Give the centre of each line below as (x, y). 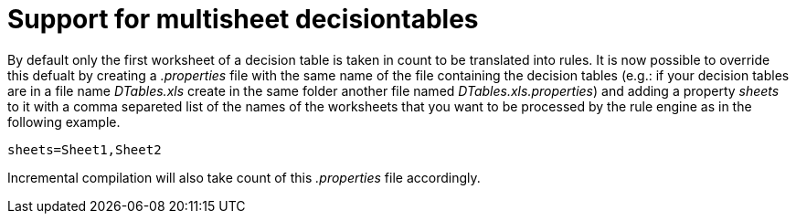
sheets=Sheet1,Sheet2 (85, 149)
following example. (64, 121)
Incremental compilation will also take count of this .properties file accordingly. (244, 177)
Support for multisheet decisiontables (243, 19)
